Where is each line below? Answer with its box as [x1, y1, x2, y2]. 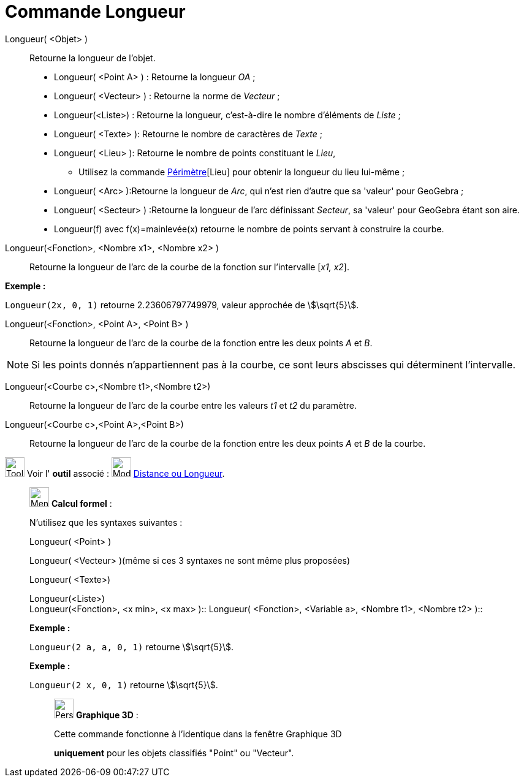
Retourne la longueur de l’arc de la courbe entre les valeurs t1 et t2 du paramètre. [29, 400, 357, 411]
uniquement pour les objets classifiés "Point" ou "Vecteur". [54, 747, 294, 758]
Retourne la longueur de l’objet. [29, 52, 156, 63]
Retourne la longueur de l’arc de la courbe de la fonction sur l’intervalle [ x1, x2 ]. [29, 261, 349, 272]
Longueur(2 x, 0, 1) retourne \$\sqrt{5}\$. [29, 679, 218, 690]
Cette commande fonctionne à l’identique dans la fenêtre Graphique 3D [54, 728, 342, 739]
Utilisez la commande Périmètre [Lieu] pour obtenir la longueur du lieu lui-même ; [78, 166, 405, 177]
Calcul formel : [51, 498, 112, 509]
